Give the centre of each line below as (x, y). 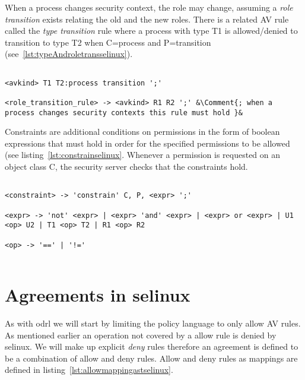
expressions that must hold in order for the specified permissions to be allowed (147, 143)
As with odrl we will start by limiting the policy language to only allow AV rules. (153, 323)
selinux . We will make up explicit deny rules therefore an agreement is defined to (152, 346)
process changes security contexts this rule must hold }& (124, 113)
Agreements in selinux (98, 295)
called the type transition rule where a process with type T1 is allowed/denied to (151, 31)
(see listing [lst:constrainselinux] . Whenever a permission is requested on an (143, 155)
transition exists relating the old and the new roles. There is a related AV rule (147, 19)
